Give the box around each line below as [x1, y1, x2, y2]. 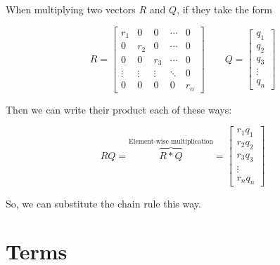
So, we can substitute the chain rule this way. [6, 196, 201, 210]
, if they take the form [177, 2, 272, 16]
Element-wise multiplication [129, 137, 213, 145]
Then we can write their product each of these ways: [6, 102, 232, 116]
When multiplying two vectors [6, 2, 136, 16]
